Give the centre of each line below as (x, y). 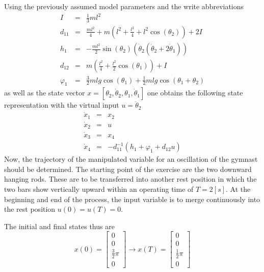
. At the (238, 189)
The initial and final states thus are (59, 226)
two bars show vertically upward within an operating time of (99, 189)
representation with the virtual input (62, 105)
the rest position (30, 209)
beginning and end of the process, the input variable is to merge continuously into (132, 199)
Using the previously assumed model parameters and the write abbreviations (124, 6)
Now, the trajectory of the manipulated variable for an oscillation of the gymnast (131, 159)
